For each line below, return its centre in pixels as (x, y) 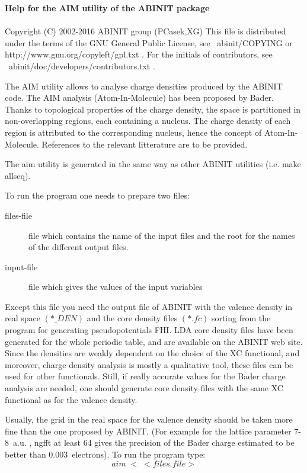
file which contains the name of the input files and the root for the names (162, 235)
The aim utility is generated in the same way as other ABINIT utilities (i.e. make (153, 164)
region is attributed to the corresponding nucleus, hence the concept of (133, 132)
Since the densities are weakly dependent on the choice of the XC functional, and (152, 353)
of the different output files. (79, 247)
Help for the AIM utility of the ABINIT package (107, 8)
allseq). (18, 175)
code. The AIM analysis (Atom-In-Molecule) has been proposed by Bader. (140, 98)
